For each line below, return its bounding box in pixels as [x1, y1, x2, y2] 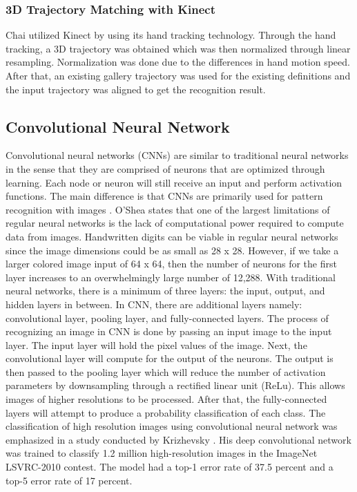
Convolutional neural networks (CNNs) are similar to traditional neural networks [6, 148, 349, 162]
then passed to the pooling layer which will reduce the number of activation [6, 364, 326, 379]
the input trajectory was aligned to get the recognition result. [6, 82, 266, 96]
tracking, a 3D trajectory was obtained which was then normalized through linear [6, 41, 351, 55]
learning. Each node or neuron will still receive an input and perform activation [6, 175, 342, 189]
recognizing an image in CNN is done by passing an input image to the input [6, 324, 332, 339]
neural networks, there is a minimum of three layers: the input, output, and [6, 283, 325, 298]
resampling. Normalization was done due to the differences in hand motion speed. [6, 55, 350, 69]
